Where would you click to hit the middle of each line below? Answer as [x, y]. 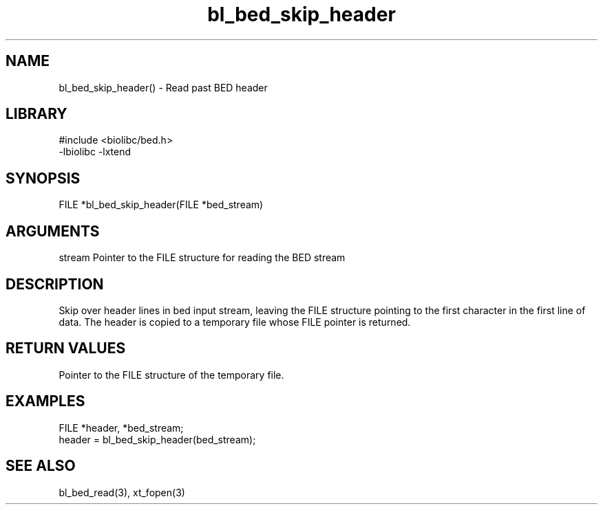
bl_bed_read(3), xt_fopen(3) [122, 492]
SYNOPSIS [43, 178]
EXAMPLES [45, 401]
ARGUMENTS [53, 231]
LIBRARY [36, 114]
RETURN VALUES [66, 348]
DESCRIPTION [55, 284]
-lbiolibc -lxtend [95, 152]
